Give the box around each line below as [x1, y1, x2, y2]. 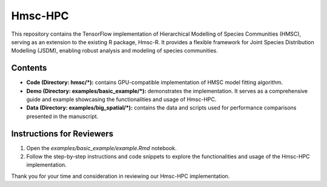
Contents [11, 63, 47, 73]
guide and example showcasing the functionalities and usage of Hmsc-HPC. [26, 96, 217, 103]
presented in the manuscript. [26, 113, 99, 120]
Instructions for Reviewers [11, 128, 114, 139]
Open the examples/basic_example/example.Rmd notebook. [26, 144, 177, 151]
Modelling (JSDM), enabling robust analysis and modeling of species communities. [11, 47, 218, 54]
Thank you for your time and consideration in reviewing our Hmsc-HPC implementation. [11, 172, 230, 180]
